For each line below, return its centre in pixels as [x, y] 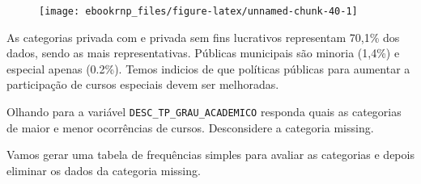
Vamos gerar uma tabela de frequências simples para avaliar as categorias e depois [210, 155]
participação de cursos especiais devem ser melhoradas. [143, 84]
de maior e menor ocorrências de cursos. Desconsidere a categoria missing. [190, 127]
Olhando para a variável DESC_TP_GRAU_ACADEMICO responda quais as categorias [204, 112]
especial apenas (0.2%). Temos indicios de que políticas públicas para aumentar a [208, 68]
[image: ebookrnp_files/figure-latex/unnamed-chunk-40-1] [198, 11]
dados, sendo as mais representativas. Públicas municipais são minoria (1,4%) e [203, 53]
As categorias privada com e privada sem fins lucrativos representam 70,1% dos [203, 37]
